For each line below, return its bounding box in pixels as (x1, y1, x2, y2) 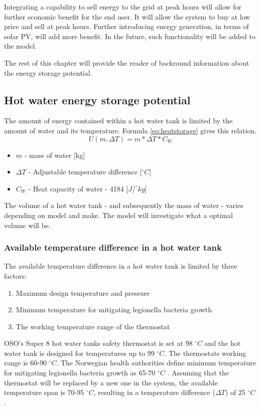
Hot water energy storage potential (4, 92, 191, 107)
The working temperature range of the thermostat (16, 321, 170, 331)
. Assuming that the (167, 367, 229, 378)
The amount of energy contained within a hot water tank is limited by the (4, 115, 233, 126)
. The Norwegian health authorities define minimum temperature (56, 357, 256, 368)
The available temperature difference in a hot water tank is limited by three (4, 261, 237, 271)
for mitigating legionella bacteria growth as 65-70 (4, 367, 156, 378)
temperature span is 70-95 (4, 387, 84, 397)
